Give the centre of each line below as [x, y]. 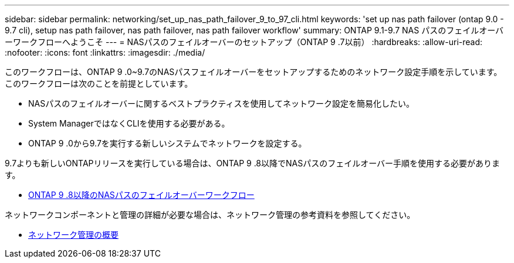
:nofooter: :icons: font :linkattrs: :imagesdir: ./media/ [105, 52]
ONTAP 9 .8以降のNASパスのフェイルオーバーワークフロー [141, 195]
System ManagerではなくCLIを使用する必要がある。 [129, 123]
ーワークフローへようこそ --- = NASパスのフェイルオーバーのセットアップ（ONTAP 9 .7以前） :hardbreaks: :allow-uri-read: [244, 42]
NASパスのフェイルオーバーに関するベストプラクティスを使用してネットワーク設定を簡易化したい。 [222, 103]
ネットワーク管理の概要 [73, 235]
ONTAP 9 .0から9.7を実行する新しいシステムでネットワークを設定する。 [168, 143]
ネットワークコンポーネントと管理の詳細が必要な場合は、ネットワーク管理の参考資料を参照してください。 [210, 215]
